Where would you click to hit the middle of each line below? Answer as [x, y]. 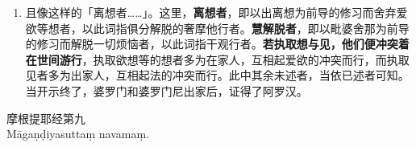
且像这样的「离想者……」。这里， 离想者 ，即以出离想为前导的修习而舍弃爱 [216, 12]
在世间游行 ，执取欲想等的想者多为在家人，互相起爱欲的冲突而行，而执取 [217, 59]
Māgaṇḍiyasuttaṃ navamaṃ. [78, 134]
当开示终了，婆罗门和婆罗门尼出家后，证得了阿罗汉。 [166, 90]
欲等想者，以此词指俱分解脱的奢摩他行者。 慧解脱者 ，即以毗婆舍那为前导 [217, 28]
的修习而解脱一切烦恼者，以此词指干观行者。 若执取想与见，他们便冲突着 [217, 44]
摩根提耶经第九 [46, 118]
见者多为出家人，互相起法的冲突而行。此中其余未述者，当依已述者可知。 [217, 75]
